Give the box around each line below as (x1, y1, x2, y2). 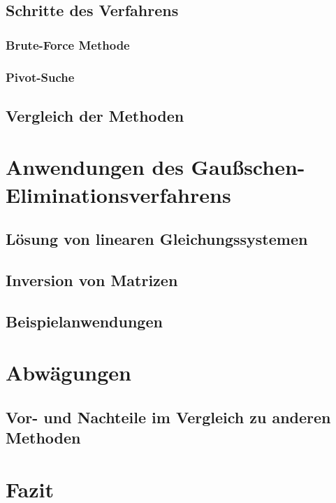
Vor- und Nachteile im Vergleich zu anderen (6, 406, 331, 427)
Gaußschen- (191, 153, 305, 181)
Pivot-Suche (6, 68, 75, 85)
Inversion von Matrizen (6, 269, 178, 290)
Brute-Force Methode (6, 36, 130, 53)
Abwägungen (6, 358, 131, 387)
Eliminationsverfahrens (6, 180, 231, 208)
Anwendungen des (6, 153, 184, 181)
